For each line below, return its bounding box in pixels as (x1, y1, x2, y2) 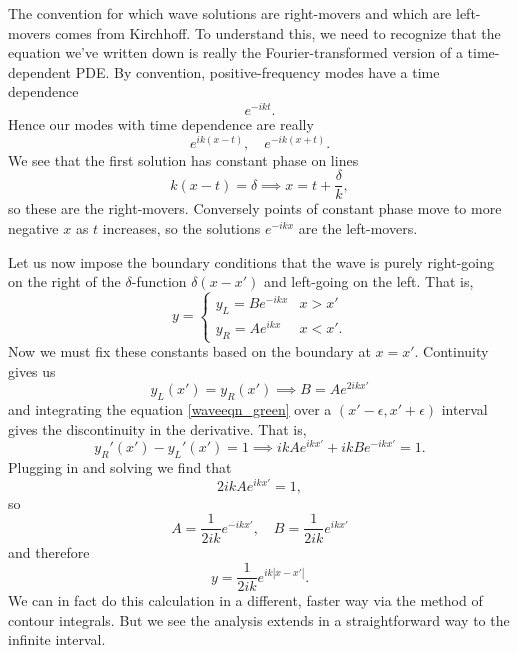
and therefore (8, 541, 90, 562)
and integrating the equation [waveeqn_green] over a (8, 399, 332, 420)
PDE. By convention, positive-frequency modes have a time (75, 61, 440, 82)
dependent (8, 61, 72, 82)
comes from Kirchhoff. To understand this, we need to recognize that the (55, 22, 501, 43)
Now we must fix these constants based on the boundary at (8, 341, 371, 362)
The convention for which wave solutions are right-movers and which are (8, 3, 452, 23)
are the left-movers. (298, 217, 418, 238)
